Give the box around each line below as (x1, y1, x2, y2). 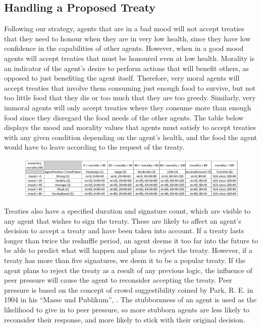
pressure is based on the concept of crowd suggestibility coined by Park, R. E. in (4, 284, 253, 295)
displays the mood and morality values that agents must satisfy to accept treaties (4, 122, 256, 133)
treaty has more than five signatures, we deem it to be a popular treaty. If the (4, 255, 245, 266)
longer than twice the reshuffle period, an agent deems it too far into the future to (4, 235, 258, 245)
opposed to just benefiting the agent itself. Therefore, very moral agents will (4, 73, 240, 83)
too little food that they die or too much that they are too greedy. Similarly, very (4, 92, 256, 103)
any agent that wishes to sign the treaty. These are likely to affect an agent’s (4, 215, 241, 226)
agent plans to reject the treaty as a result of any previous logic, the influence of (4, 265, 252, 275)
